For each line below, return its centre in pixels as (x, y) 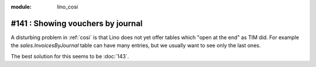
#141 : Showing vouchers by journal (77, 23)
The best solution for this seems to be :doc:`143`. (70, 56)
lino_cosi (68, 7)
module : (21, 7)
